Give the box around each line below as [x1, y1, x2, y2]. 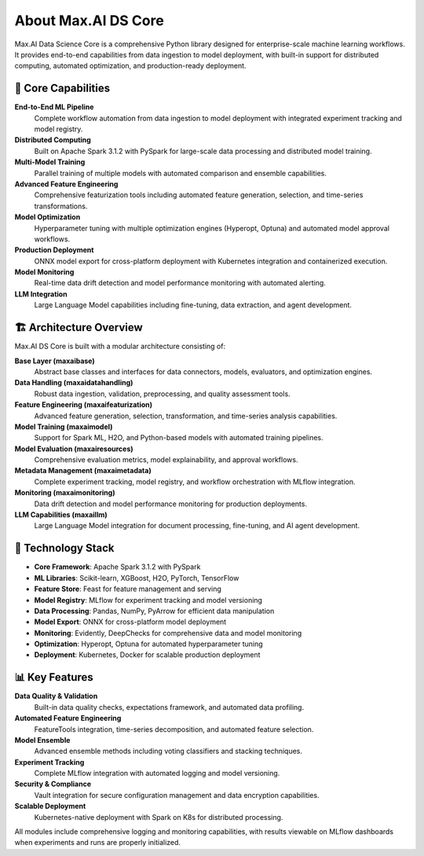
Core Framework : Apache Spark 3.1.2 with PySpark [34, 562, 201, 571]
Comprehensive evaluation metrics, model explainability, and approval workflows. [34, 455, 298, 465]
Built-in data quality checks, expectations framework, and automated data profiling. [34, 702, 305, 711]
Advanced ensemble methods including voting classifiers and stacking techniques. [34, 747, 302, 756]
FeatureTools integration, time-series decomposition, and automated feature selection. [34, 724, 314, 734]
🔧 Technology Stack [14, 542, 115, 555]
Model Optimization [14, 212, 81, 222]
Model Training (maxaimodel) [14, 421, 113, 432]
